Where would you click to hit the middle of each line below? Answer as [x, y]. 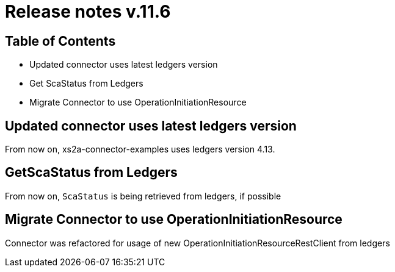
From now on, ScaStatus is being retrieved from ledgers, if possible [143, 196]
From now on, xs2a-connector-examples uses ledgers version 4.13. [140, 149]
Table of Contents [60, 41]
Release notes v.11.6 [88, 12]
